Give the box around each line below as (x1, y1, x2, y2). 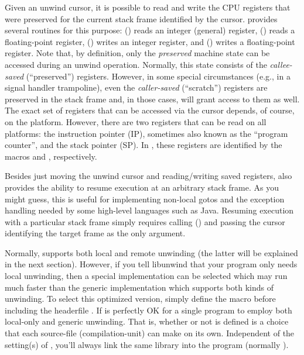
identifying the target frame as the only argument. (5, 227, 186, 239)
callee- (269, 58, 292, 70)
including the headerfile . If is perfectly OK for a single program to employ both (5, 304, 292, 316)
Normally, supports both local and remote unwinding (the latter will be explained (5, 246, 298, 259)
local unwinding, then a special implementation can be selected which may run (5, 270, 288, 282)
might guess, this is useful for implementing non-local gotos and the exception (5, 192, 285, 205)
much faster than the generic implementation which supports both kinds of (5, 281, 274, 293)
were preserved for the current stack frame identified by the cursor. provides (5, 12, 278, 25)
